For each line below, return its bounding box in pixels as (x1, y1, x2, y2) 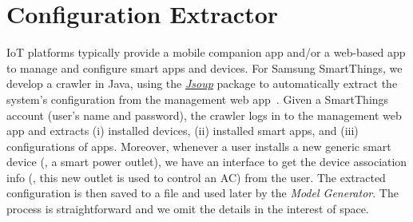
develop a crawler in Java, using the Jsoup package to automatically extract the (6, 75, 398, 92)
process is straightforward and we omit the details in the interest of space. (6, 200, 369, 217)
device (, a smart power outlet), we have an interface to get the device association (6, 153, 407, 170)
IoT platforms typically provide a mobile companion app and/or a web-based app (6, 44, 406, 61)
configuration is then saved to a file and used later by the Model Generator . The (6, 184, 399, 201)
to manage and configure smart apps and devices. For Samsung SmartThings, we (6, 59, 403, 76)
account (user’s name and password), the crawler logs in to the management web (6, 106, 402, 123)
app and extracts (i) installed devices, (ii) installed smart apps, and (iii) (6, 122, 359, 139)
